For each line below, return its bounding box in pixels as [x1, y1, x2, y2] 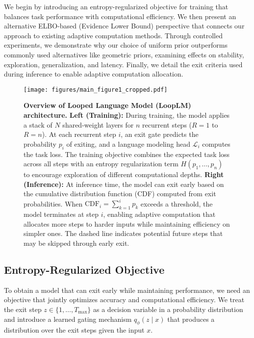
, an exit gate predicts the [121, 129, 199, 139]
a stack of [24, 119, 52, 130]
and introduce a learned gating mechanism [4, 313, 132, 324]
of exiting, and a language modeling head [66, 138, 190, 149]
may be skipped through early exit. [24, 238, 129, 248]
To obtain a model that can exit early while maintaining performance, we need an [4, 285, 250, 295]
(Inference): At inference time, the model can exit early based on [24, 179, 224, 189]
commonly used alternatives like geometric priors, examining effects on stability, [4, 49, 244, 59]
